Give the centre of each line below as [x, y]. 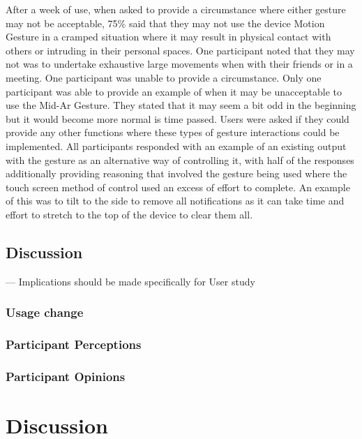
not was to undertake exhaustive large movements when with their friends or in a [179, 64]
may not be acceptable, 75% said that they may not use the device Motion [165, 23]
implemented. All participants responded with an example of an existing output [176, 146]
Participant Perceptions [74, 344]
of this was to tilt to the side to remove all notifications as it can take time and [175, 201]
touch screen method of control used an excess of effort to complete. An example [178, 187]
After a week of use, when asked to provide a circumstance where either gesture [176, 9]
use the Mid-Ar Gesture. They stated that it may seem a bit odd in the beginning [181, 105]
